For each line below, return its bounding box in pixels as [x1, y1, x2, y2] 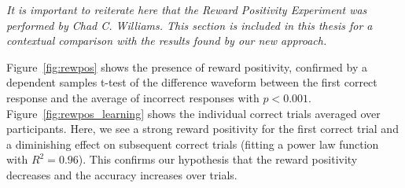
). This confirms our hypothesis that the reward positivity [78, 151, 358, 168]
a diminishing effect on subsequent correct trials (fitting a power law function [6, 135, 379, 152]
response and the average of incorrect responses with [6, 89, 260, 105]
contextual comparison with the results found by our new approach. [6, 32, 327, 49]
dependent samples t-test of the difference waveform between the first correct [6, 74, 377, 90]
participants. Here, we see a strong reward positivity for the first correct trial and [6, 120, 399, 137]
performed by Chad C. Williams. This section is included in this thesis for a [6, 17, 373, 33]
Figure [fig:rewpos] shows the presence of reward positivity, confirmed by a [6, 58, 367, 75]
